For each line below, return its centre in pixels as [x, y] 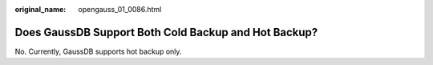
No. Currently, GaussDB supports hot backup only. [98, 51]
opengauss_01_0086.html [120, 9]
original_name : [40, 9]
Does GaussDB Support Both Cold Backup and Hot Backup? [166, 32]
